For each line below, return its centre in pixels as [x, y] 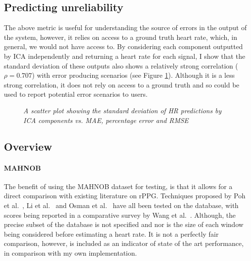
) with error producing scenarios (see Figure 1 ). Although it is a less [133, 75]
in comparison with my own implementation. [70, 252]
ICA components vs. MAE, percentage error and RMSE [106, 120]
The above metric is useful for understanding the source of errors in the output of [125, 27]
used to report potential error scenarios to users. [76, 94]
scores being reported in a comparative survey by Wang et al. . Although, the [120, 215]
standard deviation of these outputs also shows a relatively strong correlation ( [121, 65]
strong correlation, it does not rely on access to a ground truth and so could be [122, 84]
